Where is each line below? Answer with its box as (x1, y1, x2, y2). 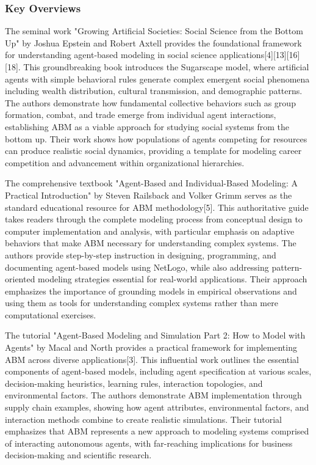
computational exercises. (5, 308, 96, 321)
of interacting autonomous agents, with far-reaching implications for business (5, 436, 293, 449)
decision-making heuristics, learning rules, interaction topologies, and (5, 376, 263, 389)
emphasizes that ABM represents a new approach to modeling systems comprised (5, 425, 309, 438)
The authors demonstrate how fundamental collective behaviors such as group (5, 96, 296, 109)
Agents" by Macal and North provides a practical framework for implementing (5, 341, 297, 354)
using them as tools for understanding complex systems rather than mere (5, 296, 278, 309)
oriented (5, 273, 35, 285)
